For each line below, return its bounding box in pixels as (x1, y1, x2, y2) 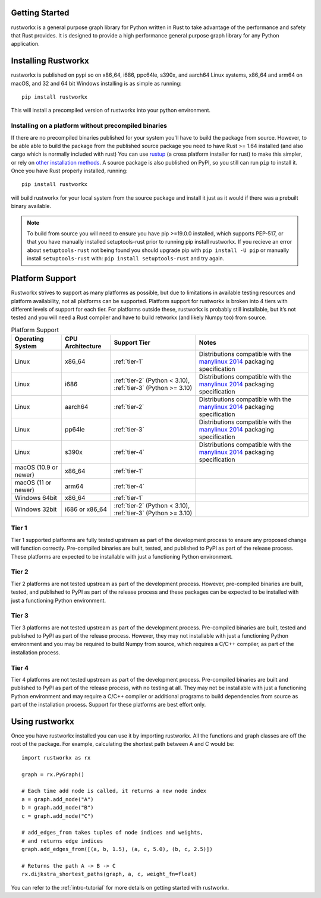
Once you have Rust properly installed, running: (11, 167, 128, 175)
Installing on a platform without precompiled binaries (11, 122, 168, 130)
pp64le (64, 426, 85, 434)
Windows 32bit (14, 505, 57, 513)
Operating (14, 335, 44, 343)
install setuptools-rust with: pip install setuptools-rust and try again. (27, 255, 225, 262)
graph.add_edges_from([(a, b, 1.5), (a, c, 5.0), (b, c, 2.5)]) (21, 846, 213, 853)
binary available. (11, 203, 52, 210)
